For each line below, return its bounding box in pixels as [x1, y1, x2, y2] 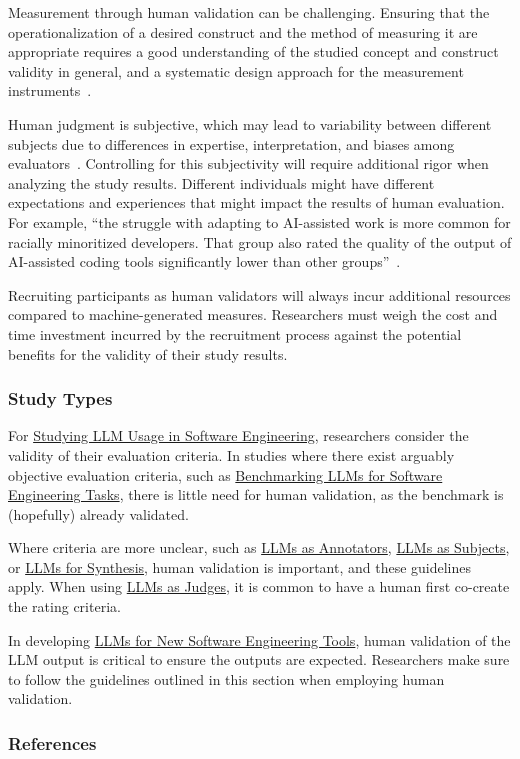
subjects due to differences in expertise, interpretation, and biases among [8, 133, 455, 154]
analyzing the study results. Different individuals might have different [8, 172, 435, 193]
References [8, 730, 97, 755]
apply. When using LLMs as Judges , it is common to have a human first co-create [8, 576, 510, 597]
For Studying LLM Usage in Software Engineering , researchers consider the [8, 425, 469, 446]
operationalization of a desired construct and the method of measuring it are [8, 21, 478, 42]
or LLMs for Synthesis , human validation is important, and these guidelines [8, 556, 472, 577]
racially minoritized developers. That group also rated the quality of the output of [8, 231, 512, 252]
